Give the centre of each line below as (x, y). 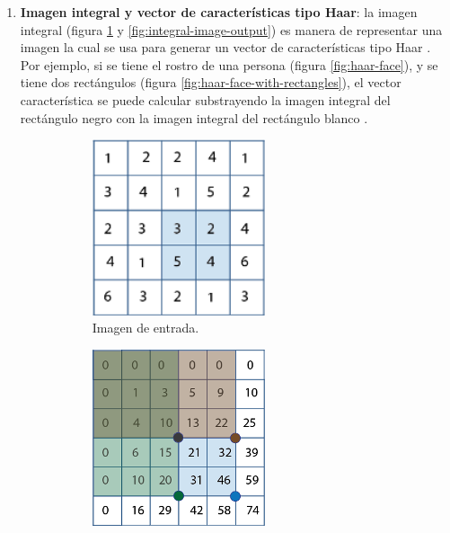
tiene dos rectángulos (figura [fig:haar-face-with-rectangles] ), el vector (211, 82)
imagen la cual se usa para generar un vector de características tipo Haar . (225, 47)
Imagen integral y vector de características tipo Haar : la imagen (219, 12)
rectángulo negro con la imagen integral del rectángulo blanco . (194, 117)
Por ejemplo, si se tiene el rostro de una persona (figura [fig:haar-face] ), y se (229, 64)
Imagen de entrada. (146, 328)
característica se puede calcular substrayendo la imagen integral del (205, 99)
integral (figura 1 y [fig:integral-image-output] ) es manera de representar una (231, 29)
